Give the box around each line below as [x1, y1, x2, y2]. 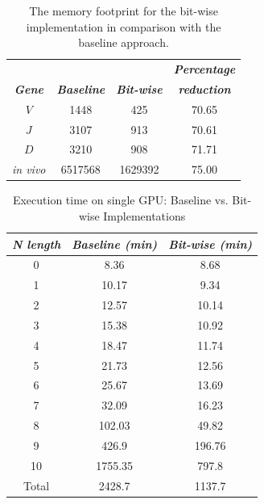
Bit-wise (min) [168, 235, 253, 252]
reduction [178, 80, 231, 97]
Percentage [173, 61, 236, 78]
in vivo [12, 161, 46, 178]
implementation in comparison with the [26, 18, 221, 35]
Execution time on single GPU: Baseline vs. [12, 191, 229, 208]
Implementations [103, 207, 186, 224]
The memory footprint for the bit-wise [29, 2, 218, 19]
